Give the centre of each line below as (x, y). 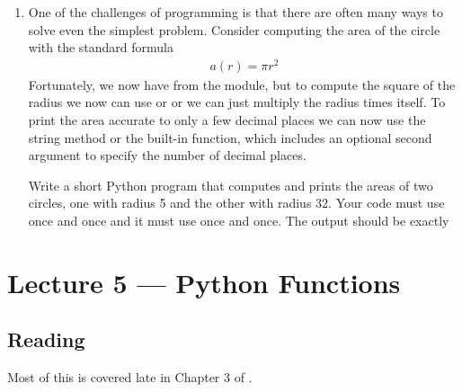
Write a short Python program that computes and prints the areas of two (231, 185)
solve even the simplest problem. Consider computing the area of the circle (234, 29)
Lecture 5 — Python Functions (204, 282)
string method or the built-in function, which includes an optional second (230, 137)
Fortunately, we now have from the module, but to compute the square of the (242, 84)
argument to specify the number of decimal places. (167, 155)
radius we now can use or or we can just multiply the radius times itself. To (237, 102)
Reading (46, 339)
